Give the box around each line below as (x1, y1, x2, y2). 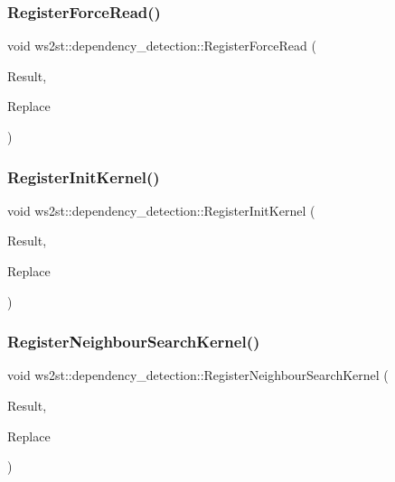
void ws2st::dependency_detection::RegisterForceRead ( (7, 36, 316, 55)
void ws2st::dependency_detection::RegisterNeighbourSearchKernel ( (7, 366, 389, 385)
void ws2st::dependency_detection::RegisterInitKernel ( (7, 200, 315, 219)
